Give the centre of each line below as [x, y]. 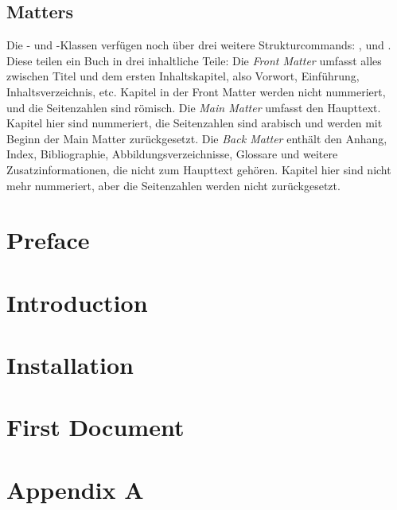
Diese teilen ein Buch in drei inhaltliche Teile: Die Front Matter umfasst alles [194, 60]
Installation [70, 365]
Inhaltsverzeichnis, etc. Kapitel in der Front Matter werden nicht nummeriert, [196, 91]
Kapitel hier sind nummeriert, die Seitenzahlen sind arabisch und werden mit [195, 123]
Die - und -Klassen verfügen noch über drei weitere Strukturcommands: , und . [199, 45]
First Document [95, 427]
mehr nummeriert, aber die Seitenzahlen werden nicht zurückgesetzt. [173, 185]
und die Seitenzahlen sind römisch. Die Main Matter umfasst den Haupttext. [194, 107]
